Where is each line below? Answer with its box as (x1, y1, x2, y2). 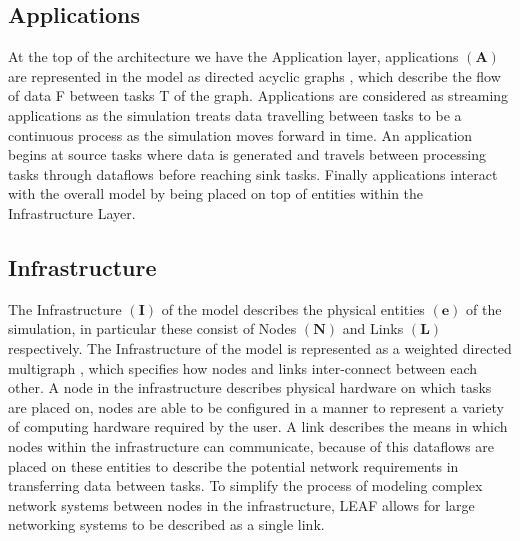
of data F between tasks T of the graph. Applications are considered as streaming (8, 85, 509, 106)
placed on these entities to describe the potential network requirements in (8, 455, 459, 476)
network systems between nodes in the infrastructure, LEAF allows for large (8, 494, 475, 515)
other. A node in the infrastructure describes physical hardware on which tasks (8, 377, 492, 398)
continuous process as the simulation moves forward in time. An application (8, 124, 473, 145)
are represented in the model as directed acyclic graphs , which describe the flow (8, 65, 501, 86)
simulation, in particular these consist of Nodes (8, 318, 297, 339)
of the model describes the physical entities (161, 298, 425, 319)
